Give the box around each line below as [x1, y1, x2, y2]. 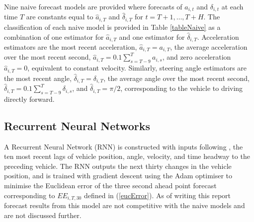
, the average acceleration [170, 41, 248, 52]
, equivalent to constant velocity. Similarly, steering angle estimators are [27, 63, 247, 73]
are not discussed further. [4, 210, 82, 220]
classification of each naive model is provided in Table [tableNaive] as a [4, 21, 221, 32]
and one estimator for [119, 31, 185, 42]
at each [221, 1, 244, 11]
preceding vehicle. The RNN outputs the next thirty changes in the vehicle [4, 160, 232, 171]
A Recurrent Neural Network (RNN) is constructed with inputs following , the [4, 141, 243, 151]
